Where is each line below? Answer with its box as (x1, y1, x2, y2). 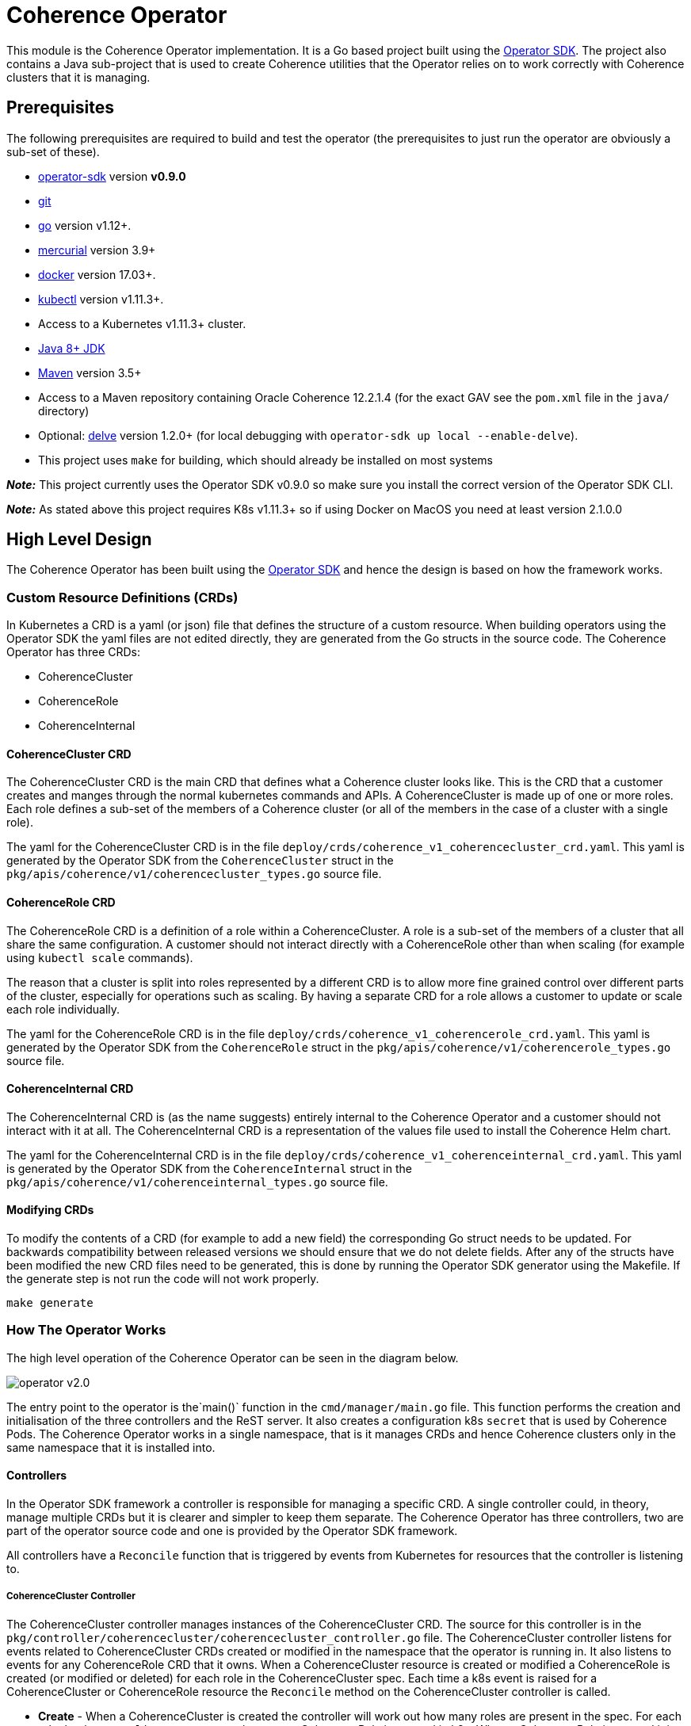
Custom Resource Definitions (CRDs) (6, 589, 239, 605)
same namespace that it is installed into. (6, 1440, 216, 1454)
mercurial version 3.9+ (38, 242, 156, 257)
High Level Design (6, 529, 152, 550)
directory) (38, 403, 90, 418)
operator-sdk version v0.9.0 (38, 169, 186, 183)
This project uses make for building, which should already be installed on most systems (38, 453, 493, 467)
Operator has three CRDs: (6, 645, 141, 659)
